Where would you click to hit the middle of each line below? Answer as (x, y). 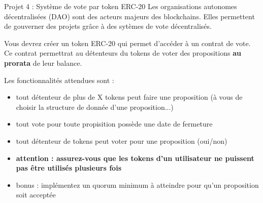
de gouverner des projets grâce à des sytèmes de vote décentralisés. (108, 26)
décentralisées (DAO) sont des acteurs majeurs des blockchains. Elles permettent (129, 16)
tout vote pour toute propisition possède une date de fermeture (114, 124)
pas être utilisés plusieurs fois (69, 168)
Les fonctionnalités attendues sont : (59, 80)
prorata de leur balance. (43, 63)
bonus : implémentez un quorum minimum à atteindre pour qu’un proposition (137, 185)
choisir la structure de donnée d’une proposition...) (95, 107)
